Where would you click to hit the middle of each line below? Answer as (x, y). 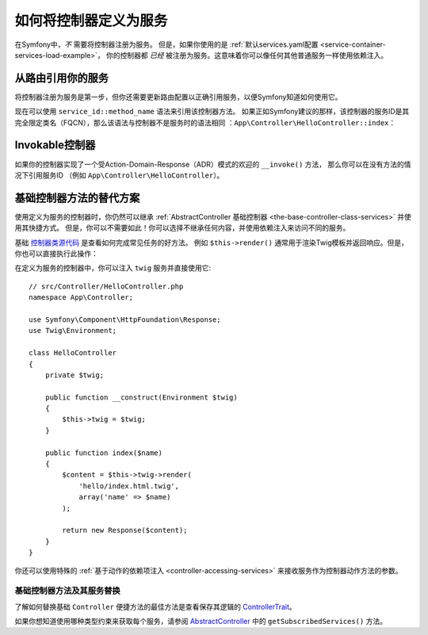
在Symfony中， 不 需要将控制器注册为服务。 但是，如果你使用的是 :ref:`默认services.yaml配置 (166, 44)
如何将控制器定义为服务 (91, 21)
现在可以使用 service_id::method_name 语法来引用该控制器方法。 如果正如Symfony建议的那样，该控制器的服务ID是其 (212, 112)
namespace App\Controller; (81, 298)
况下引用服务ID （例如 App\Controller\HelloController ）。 (119, 175)
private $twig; (75, 375)
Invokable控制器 (55, 145)
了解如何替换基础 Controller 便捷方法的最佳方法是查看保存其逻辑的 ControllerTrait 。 (155, 606)
